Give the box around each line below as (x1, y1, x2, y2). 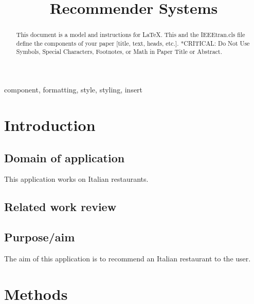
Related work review (4, 199, 117, 215)
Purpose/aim (4, 229, 75, 245)
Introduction (4, 114, 96, 135)
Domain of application (4, 149, 125, 165)
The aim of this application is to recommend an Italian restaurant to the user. (4, 253, 251, 263)
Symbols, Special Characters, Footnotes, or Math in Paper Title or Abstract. (16, 47, 222, 56)
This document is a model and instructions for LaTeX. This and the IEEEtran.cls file (16, 30, 245, 39)
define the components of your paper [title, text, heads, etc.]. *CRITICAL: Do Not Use (16, 39, 250, 47)
